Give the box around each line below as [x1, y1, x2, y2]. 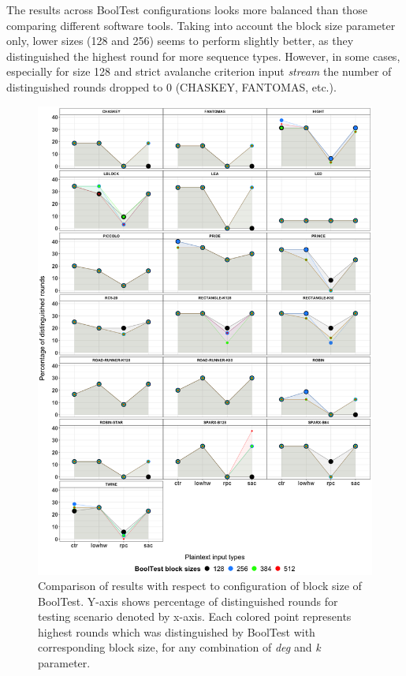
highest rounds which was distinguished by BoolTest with [38, 623, 315, 640]
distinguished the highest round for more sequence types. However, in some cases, [6, 47, 400, 64]
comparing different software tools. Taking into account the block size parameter [6, 17, 396, 33]
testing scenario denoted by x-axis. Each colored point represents [38, 608, 352, 625]
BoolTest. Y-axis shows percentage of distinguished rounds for [38, 592, 338, 609]
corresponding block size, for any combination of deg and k [38, 639, 321, 655]
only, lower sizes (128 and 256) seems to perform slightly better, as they [6, 32, 354, 49]
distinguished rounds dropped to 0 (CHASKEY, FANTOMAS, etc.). [6, 78, 337, 95]
